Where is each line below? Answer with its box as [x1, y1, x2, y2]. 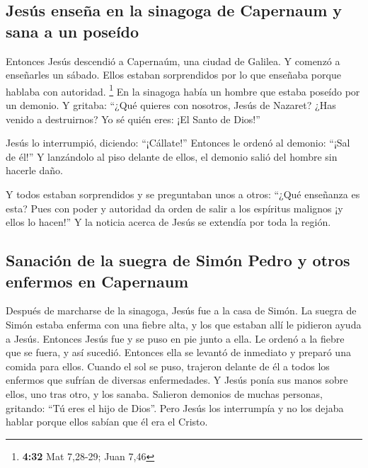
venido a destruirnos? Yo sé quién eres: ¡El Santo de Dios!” [6, 111, 260, 126]
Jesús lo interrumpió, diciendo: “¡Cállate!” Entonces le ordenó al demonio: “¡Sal [6, 135, 350, 150]
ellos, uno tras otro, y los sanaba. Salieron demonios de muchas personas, [6, 386, 323, 401]
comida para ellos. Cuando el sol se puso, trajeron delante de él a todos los [6, 358, 330, 373]
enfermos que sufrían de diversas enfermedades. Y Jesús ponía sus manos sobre [6, 372, 348, 387]
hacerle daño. [6, 163, 63, 178]
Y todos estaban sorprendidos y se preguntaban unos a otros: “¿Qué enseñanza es [6, 187, 360, 201]
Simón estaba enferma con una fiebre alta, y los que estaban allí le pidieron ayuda [6, 316, 362, 331]
